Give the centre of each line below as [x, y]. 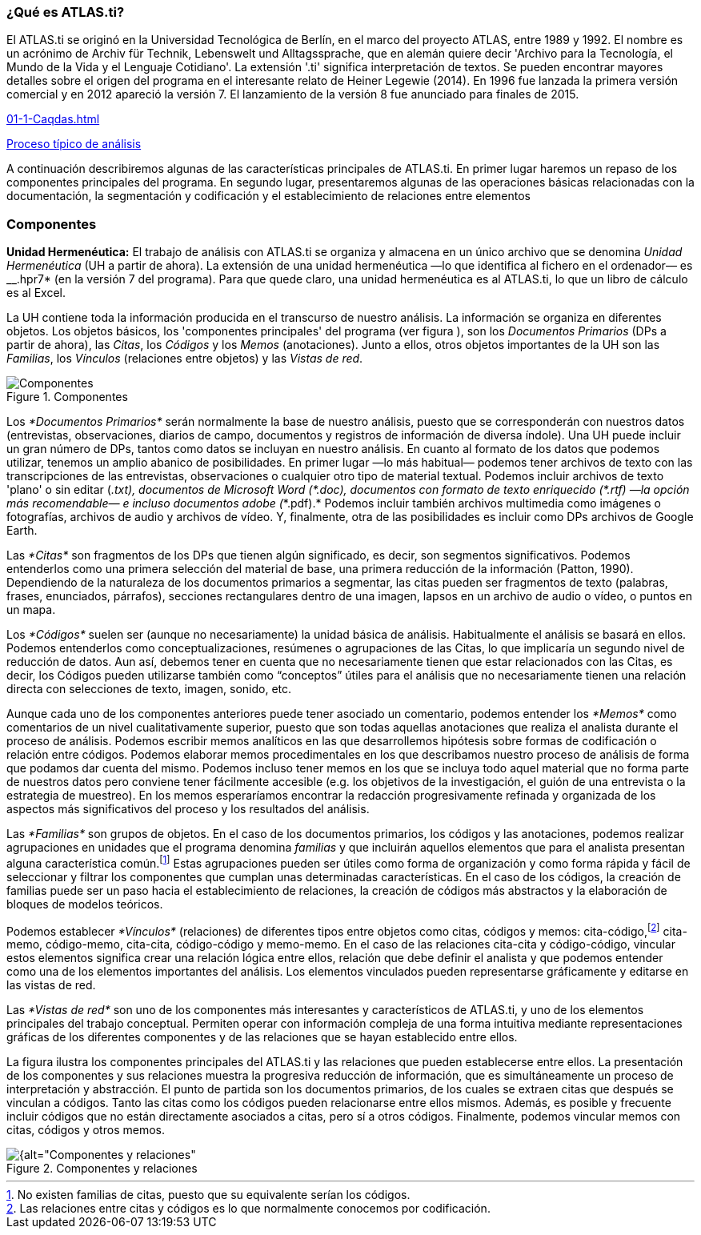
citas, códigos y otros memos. [86, 1130]
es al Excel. [36, 293]
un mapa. [31, 610]
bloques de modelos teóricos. [85, 904]
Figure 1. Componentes [67, 397]
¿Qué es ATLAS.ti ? [66, 12]
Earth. [22, 531]
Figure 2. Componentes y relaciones [102, 1169]
